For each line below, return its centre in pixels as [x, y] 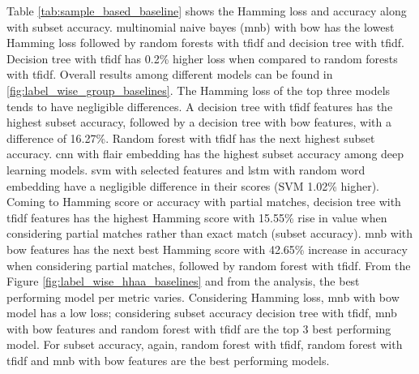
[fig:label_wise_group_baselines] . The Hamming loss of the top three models [199, 90]
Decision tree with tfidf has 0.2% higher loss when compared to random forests [202, 58]
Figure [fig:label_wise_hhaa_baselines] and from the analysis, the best [183, 281]
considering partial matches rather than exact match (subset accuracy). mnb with [210, 233]
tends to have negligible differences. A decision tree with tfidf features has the [200, 106]
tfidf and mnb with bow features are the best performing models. [168, 361]
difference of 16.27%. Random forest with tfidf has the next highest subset [191, 138]
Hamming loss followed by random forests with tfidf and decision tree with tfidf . [205, 43]
